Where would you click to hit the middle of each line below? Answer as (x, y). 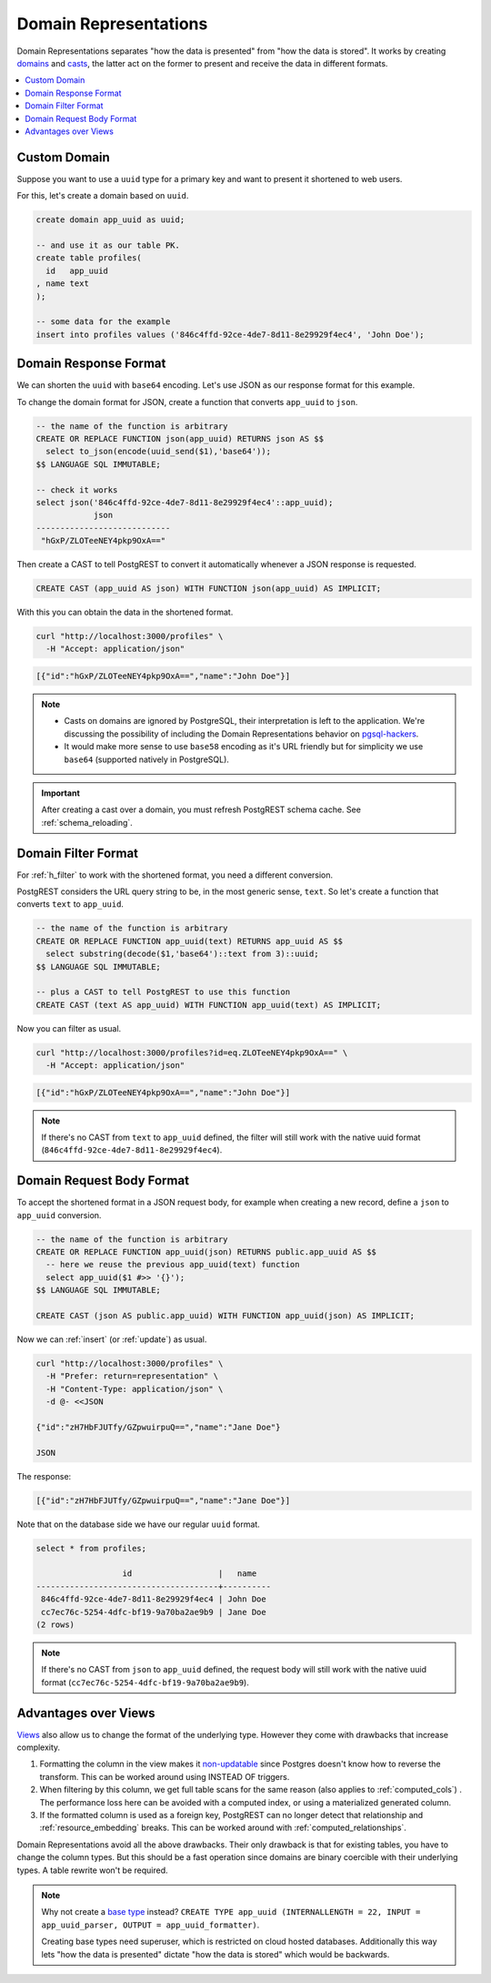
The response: (44, 1476)
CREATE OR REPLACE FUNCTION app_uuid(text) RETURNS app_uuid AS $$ (190, 941)
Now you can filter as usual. (69, 1028)
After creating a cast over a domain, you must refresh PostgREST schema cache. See (201, 809)
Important (61, 793)
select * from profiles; (91, 1548)
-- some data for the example (103, 322)
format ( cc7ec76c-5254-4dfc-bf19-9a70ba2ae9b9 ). (145, 1682)
